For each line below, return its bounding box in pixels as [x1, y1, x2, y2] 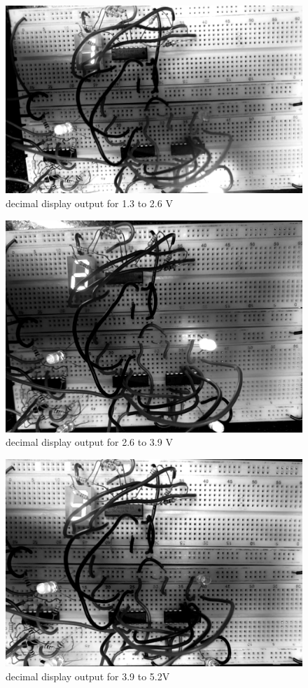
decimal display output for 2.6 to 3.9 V [6, 435, 173, 449]
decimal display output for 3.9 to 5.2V [6, 668, 170, 683]
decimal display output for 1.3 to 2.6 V [6, 195, 173, 210]
